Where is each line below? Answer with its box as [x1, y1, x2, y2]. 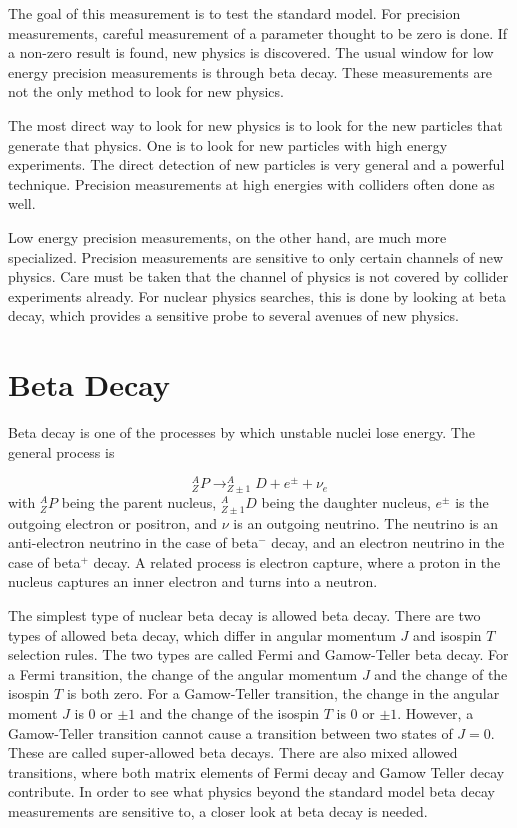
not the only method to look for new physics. [8, 81, 284, 102]
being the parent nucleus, [61, 492, 217, 513]
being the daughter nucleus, [261, 492, 431, 513]
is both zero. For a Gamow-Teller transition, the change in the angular [66, 683, 500, 704]
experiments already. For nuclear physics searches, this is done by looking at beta [8, 285, 506, 306]
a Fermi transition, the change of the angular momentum [8, 663, 358, 684]
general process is [8, 441, 115, 462]
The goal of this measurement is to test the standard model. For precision [8, 3, 461, 23]
